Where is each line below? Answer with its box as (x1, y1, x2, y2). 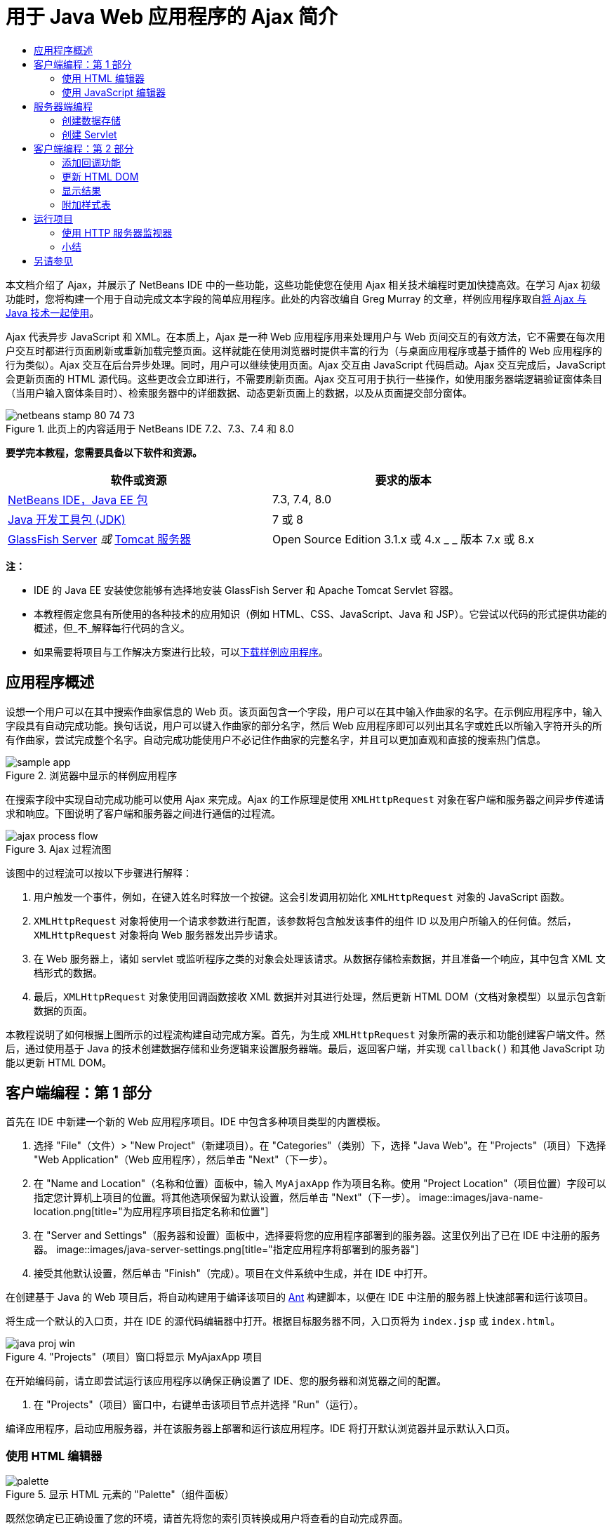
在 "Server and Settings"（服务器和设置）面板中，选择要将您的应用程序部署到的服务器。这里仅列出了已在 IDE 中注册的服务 (34, 1229, 601, 1242)
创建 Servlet (62, 128, 117, 140)
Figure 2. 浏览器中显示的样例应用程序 (6, 769, 178, 781)
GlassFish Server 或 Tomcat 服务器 (8, 531, 192, 546)
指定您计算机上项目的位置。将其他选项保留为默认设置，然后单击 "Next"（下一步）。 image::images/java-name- (34, 1191, 543, 1204)
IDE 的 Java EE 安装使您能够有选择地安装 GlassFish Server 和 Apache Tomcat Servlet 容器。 (34, 583, 459, 596)
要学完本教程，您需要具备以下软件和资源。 (6, 446, 202, 458)
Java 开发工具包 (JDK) (8, 512, 126, 527)
